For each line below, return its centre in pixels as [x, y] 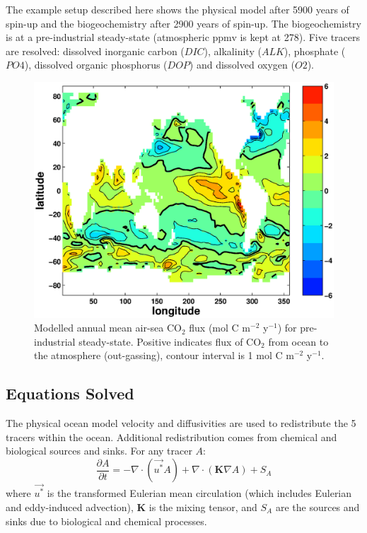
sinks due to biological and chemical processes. [106, 521]
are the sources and [318, 506]
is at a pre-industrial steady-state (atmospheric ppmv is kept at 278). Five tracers [183, 37]
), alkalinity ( [233, 51]
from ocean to [298, 341]
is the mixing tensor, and [203, 506]
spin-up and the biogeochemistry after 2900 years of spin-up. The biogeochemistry [183, 23]
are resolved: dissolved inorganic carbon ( [95, 51]
